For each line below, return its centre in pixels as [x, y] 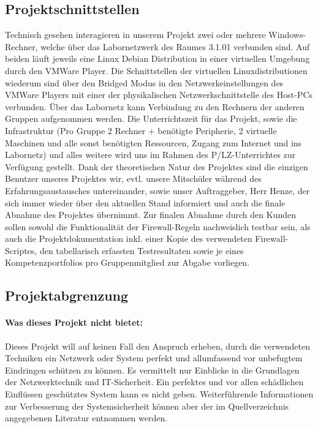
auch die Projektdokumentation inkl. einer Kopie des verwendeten [129, 238]
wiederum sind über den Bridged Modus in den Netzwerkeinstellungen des [144, 82]
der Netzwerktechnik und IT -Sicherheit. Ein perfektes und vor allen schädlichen [154, 382]
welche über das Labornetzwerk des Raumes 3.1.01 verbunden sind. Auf [175, 46]
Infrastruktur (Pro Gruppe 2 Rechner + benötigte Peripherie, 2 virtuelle [141, 130]
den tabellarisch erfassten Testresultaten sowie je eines [142, 250]
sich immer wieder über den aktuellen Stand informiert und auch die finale [145, 202]
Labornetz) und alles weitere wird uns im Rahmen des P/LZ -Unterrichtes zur [150, 155]
